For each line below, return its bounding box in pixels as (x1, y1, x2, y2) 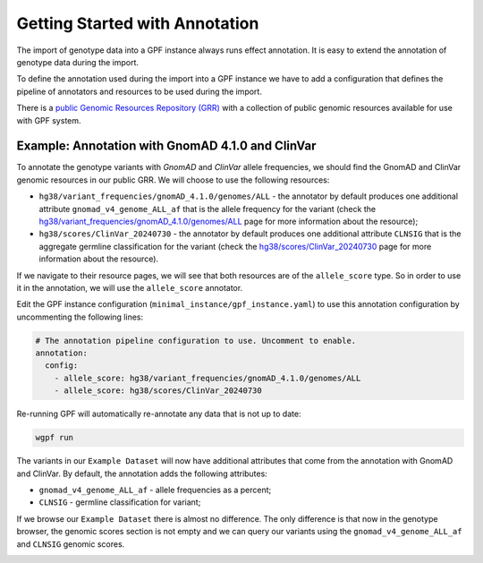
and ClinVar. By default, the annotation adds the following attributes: (16, 468, 267, 479)
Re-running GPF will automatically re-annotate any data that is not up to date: (16, 408, 301, 420)
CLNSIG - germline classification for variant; (38, 497, 201, 508)
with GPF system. (16, 115, 81, 125)
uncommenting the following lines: (16, 311, 143, 322)
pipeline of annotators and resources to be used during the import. (16, 86, 263, 97)
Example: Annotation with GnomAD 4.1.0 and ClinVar (16, 139, 317, 154)
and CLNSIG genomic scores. (16, 538, 125, 550)
